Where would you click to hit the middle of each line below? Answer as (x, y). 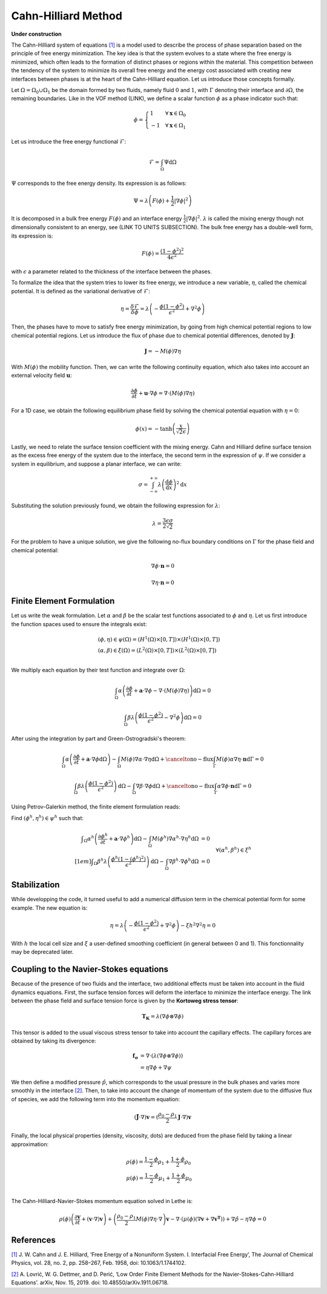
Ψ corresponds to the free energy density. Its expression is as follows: (99, 183)
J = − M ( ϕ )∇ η (163, 351)
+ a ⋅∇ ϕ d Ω (94, 759)
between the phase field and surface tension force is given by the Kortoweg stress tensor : (125, 1001)
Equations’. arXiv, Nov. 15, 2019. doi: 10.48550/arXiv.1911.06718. (90, 1282)
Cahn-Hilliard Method (67, 16)
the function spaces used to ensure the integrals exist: (79, 624)
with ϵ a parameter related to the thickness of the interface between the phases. (111, 272)
